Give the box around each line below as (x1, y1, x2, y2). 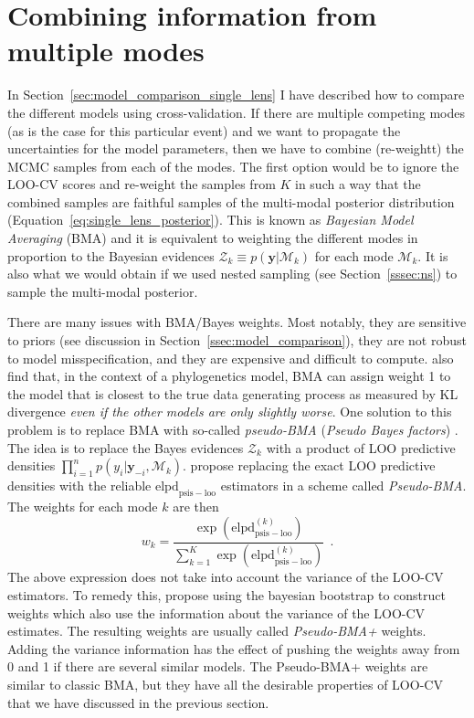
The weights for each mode (7, 496, 158, 515)
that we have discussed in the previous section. (7, 692, 269, 712)
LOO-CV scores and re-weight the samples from (7, 174, 276, 194)
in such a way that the (295, 174, 421, 194)
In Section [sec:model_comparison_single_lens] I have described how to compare (7, 85, 465, 104)
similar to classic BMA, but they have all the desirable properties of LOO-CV (7, 675, 443, 694)
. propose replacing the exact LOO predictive (183, 456, 436, 475)
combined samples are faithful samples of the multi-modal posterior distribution (7, 192, 455, 211)
